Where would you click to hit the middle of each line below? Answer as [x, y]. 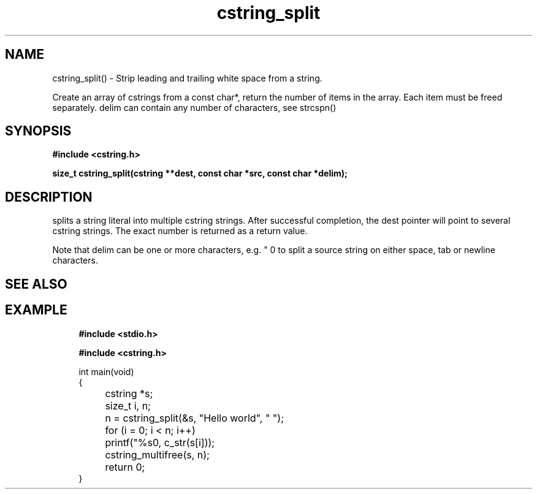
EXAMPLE [36, 310]
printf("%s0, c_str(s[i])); [160, 442]
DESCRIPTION [49, 197]
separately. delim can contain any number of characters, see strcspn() [194, 107]
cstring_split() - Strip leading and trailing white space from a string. [187, 78]
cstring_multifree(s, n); [157, 454]
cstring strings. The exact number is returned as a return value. [180, 231]
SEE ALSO [36, 284]
